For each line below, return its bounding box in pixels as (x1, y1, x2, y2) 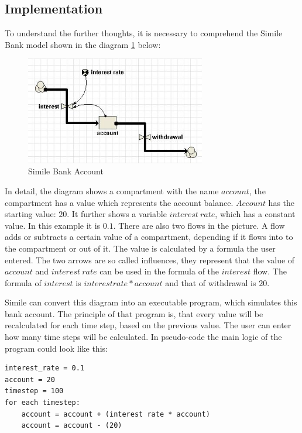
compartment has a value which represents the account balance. (5, 196, 234, 208)
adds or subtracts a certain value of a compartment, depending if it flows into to (5, 231, 293, 243)
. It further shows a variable (67, 208, 167, 220)
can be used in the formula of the (99, 265, 219, 277)
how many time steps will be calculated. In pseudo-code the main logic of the (5, 331, 282, 343)
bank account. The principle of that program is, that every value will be (5, 307, 263, 319)
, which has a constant (215, 208, 296, 220)
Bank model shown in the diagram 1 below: (5, 38, 161, 50)
